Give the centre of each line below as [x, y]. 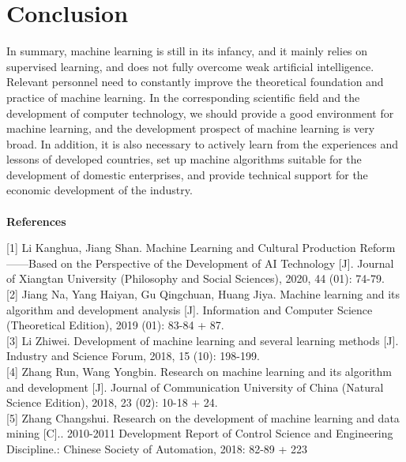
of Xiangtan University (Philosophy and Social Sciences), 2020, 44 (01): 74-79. [195, 278]
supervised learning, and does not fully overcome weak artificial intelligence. [190, 66]
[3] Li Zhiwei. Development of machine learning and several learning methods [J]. [203, 340]
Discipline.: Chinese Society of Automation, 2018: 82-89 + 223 [157, 448]
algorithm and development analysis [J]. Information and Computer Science [190, 309]
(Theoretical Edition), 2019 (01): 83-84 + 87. [115, 325]
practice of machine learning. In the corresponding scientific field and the [183, 97]
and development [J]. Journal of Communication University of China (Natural [195, 387]
